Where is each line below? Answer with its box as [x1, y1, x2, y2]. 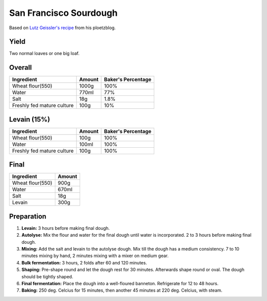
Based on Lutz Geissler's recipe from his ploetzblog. [9, 25, 116, 31]
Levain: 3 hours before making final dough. [21, 225, 110, 231]
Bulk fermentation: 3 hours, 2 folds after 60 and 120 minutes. [21, 259, 147, 265]
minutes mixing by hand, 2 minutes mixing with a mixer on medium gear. [21, 253, 169, 259]
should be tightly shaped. [21, 273, 74, 279]
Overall [9, 63, 32, 72]
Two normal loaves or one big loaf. [9, 50, 80, 56]
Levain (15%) [9, 115, 50, 124]
